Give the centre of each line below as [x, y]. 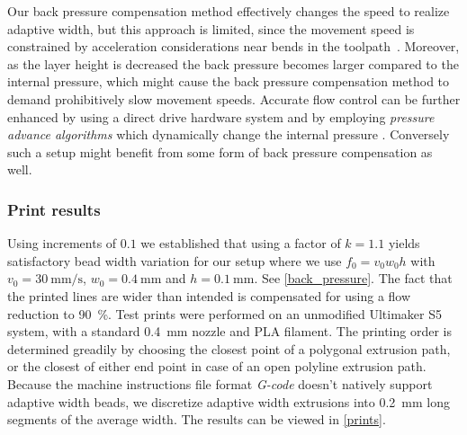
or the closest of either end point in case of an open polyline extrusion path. [217, 366]
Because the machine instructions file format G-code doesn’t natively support [220, 383]
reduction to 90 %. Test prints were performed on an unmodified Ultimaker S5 [225, 313]
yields [404, 243]
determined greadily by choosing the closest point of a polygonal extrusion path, [229, 348]
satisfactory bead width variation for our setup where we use [175, 260]
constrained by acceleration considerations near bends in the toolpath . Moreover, [233, 46]
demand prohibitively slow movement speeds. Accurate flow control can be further [234, 98]
